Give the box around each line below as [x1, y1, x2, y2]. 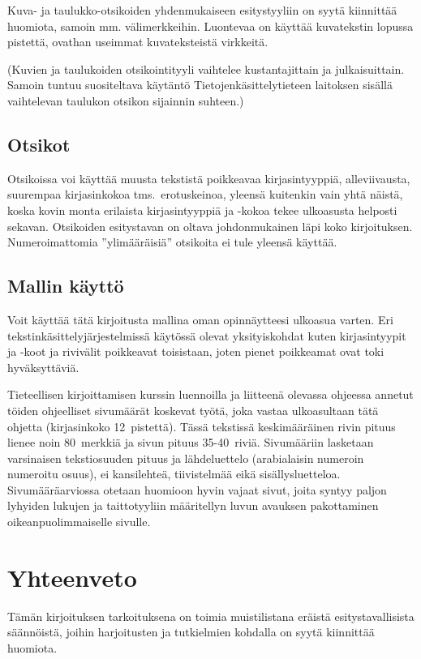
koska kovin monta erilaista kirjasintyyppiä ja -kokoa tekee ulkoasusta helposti [7, 201, 397, 218]
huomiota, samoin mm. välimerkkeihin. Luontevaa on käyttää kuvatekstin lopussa [7, 17, 414, 34]
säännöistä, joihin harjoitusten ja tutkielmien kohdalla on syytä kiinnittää [7, 623, 375, 640]
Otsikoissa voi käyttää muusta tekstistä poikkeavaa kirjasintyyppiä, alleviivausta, [7, 169, 410, 186]
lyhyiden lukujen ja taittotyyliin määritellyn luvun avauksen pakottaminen [7, 497, 379, 514]
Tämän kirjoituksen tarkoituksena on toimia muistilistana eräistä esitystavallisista [7, 607, 415, 624]
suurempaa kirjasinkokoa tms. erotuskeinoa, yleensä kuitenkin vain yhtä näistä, [7, 186, 403, 203]
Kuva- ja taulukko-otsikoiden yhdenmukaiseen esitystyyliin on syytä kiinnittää [7, 2, 397, 18]
